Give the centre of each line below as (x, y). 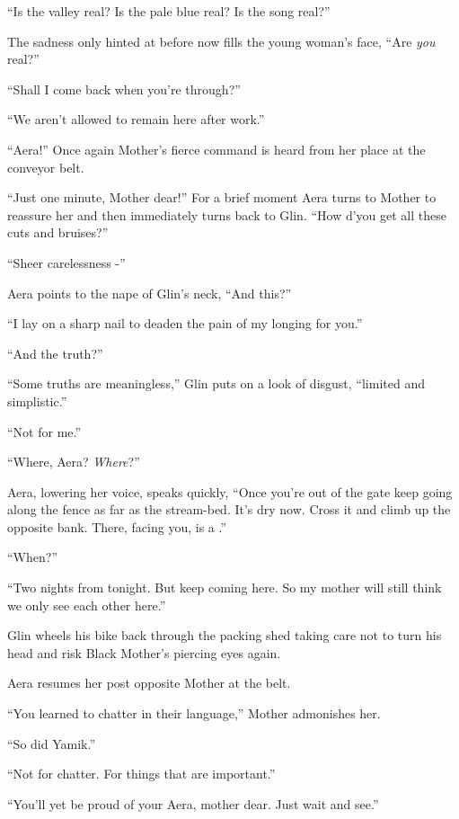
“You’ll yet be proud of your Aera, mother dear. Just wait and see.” (193, 803)
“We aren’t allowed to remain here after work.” (136, 119)
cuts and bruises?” (58, 232)
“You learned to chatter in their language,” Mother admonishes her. (194, 713)
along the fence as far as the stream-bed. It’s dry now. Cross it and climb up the (229, 509)
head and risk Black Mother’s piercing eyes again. (144, 652)
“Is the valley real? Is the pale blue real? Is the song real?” (169, 11)
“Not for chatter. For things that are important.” (141, 774)
